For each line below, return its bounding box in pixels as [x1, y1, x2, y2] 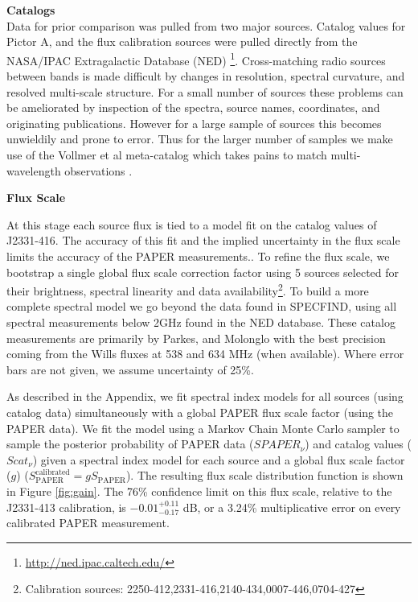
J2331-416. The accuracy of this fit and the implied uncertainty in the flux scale [6, 232, 400, 249]
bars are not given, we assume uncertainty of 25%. [6, 361, 254, 377]
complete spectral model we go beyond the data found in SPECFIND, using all [6, 298, 397, 315]
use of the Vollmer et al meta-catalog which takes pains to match [6, 146, 327, 163]
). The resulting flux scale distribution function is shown [125, 467, 404, 484]
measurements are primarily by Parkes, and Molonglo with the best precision [6, 329, 386, 346]
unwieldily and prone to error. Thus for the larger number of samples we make [6, 130, 393, 147]
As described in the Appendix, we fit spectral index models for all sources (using [6, 388, 404, 405]
